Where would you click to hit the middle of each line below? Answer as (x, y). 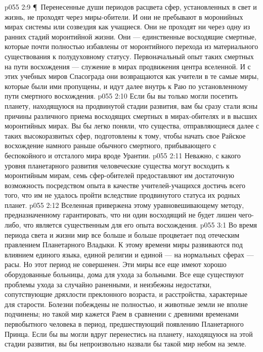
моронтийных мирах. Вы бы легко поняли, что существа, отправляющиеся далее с (132, 126)
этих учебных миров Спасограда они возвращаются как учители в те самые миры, (132, 76)
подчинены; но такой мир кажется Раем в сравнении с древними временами (122, 314)
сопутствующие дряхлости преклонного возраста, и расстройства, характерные (126, 294)
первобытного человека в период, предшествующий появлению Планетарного (124, 324)
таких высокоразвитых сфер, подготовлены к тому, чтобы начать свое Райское (125, 135)
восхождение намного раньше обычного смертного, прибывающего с (111, 145)
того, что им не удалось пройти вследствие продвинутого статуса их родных (122, 195)
